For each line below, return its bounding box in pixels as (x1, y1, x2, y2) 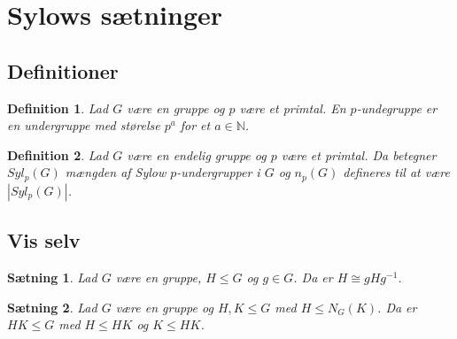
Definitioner (7, 57, 119, 84)
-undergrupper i (176, 163, 260, 181)
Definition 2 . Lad (7, 145, 109, 164)
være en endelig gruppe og (127, 145, 267, 164)
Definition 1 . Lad (7, 98, 109, 117)
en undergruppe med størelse (7, 116, 160, 135)
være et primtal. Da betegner (281, 145, 437, 164)
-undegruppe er (356, 98, 438, 117)
